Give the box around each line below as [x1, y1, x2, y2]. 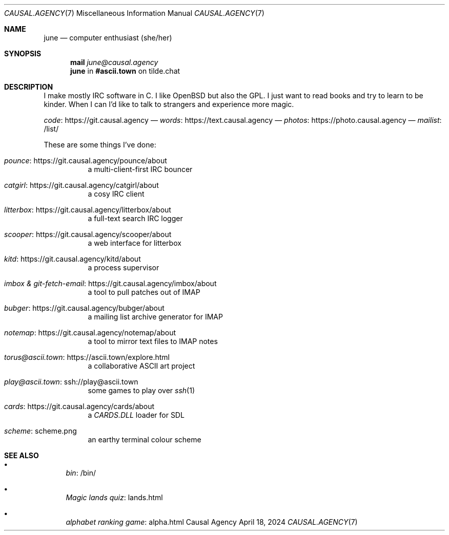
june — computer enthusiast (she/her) [44, 33, 172, 42]
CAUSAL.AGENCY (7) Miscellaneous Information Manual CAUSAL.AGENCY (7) [4, 9, 264, 17]
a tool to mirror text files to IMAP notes [88, 337, 218, 346]
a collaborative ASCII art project [88, 361, 195, 370]
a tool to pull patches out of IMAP [88, 288, 200, 296]
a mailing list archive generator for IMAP [88, 312, 223, 321]
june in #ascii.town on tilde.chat [70, 67, 180, 75]
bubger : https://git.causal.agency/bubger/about [4, 304, 165, 312]
